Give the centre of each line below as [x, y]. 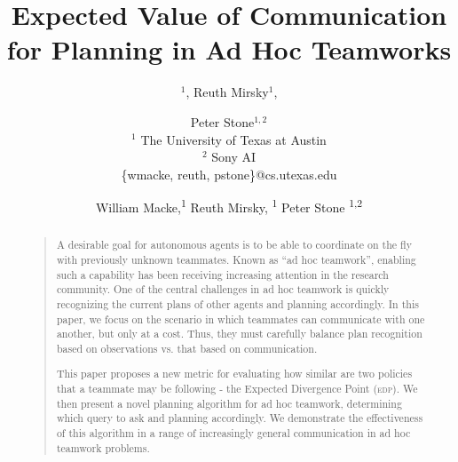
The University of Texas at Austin [233, 139]
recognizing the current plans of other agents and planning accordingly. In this [237, 303]
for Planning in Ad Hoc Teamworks [229, 49]
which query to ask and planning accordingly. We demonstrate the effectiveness [240, 418]
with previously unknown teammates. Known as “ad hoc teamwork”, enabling [236, 259]
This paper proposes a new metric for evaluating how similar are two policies [234, 374]
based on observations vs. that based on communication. [187, 348]
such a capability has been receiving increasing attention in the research [222, 274]
